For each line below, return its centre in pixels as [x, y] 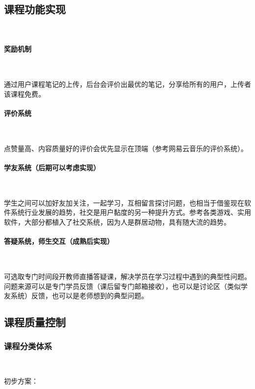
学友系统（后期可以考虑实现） [52, 167]
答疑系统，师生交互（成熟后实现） [59, 241]
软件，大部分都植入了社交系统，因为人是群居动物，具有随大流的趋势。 [117, 221]
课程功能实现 [35, 9]
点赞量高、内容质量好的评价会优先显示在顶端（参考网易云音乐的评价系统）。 [126, 148]
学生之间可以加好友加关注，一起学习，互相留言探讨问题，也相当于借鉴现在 [124, 202]
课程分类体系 [28, 346]
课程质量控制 [35, 322]
